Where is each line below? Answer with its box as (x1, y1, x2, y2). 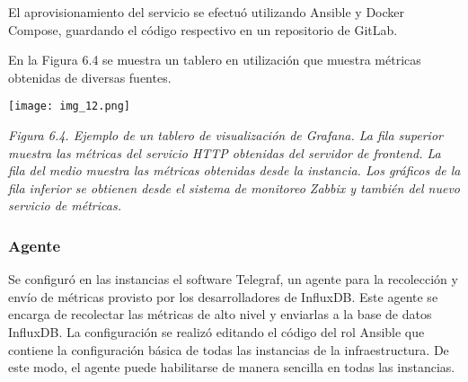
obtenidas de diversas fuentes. (8, 67, 172, 86)
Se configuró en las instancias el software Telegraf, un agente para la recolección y (8, 270, 458, 289)
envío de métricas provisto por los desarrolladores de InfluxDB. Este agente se (8, 287, 438, 306)
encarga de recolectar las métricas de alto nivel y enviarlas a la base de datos (8, 305, 432, 324)
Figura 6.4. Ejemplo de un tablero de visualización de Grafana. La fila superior (8, 126, 443, 145)
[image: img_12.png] (8, 100, 131, 113)
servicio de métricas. (8, 196, 121, 215)
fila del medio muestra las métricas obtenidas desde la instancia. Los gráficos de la (8, 161, 461, 180)
